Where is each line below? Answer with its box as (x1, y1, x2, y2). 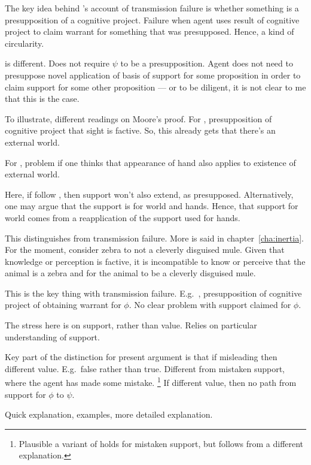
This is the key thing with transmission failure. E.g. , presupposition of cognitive (5, 286, 302, 299)
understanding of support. (5, 330, 100, 343)
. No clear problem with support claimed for (129, 298, 291, 311)
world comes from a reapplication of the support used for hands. (5, 211, 240, 224)
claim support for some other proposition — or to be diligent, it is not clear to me (5, 80, 306, 93)
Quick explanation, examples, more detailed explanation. (5, 408, 213, 421)
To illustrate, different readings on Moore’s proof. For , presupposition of (5, 112, 272, 125)
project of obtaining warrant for (5, 298, 121, 311)
